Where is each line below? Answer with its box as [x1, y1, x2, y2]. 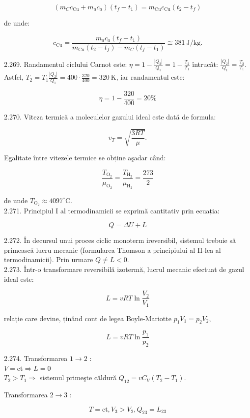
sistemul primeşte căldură [39, 372, 117, 383]
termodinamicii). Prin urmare [4, 254, 93, 265]
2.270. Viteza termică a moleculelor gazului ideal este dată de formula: [4, 111, 216, 121]
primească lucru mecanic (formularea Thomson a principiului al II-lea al [4, 244, 221, 255]
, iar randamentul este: [116, 72, 185, 82]
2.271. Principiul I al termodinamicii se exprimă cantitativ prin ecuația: [4, 205, 220, 215]
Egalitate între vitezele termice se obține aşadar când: [4, 152, 166, 163]
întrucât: [192, 59, 218, 69]
